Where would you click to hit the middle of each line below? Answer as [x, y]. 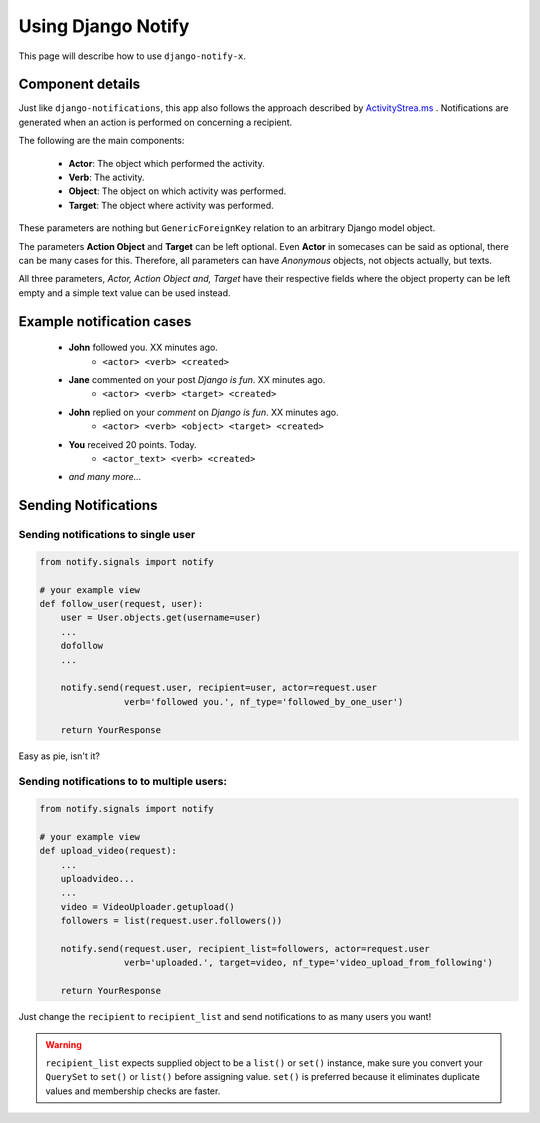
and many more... [105, 477]
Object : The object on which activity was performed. [177, 191]
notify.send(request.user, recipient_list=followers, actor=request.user [245, 948]
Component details [79, 84]
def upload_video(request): [108, 851]
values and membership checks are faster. [133, 1091]
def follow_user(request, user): [121, 604]
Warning [63, 1044]
